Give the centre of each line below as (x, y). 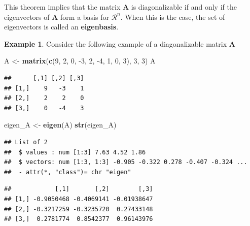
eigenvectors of (27, 17)
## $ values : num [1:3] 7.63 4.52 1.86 (75, 152)
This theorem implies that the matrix (62, 7)
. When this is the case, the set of (173, 17)
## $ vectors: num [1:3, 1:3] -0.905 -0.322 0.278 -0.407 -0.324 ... (126, 162)
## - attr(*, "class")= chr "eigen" (68, 172)
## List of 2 (26, 142)
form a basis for (85, 17)
